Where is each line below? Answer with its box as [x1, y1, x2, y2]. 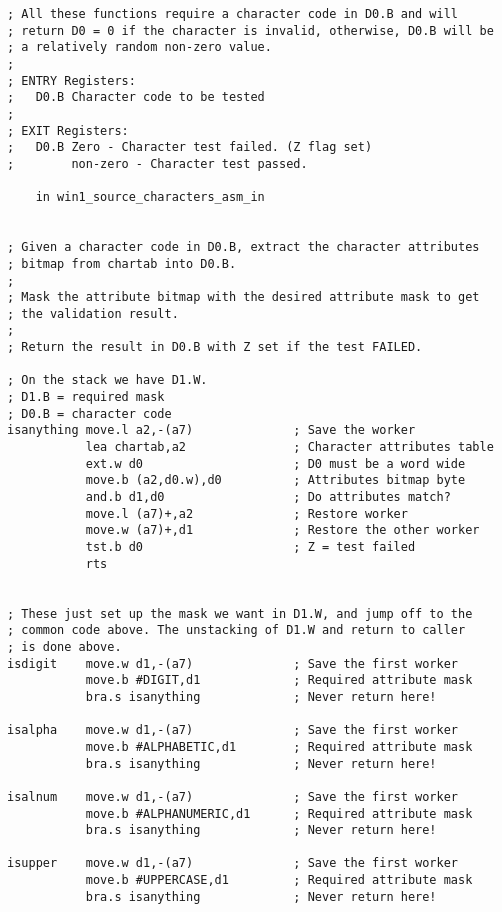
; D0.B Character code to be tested [7, 90, 265, 105]
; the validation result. [7, 306, 179, 321]
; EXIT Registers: [7, 123, 129, 138]
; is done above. [7, 639, 122, 654]
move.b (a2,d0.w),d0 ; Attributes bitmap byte [85, 473, 466, 488]
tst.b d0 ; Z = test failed [85, 540, 416, 554]
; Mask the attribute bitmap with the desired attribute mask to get [7, 290, 480, 305]
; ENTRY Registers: [7, 73, 136, 88]
